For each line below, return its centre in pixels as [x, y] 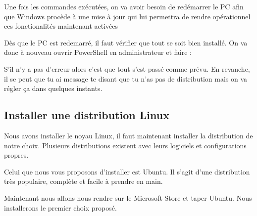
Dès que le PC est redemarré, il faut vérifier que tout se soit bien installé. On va [126, 42]
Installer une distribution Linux [87, 115]
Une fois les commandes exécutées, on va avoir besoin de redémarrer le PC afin [124, 6]
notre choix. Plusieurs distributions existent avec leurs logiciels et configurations [125, 145]
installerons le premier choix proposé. [60, 207]
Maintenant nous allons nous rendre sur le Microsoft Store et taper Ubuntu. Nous [128, 197]
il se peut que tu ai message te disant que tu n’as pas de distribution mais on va [126, 78]
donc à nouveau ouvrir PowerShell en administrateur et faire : [98, 52]
